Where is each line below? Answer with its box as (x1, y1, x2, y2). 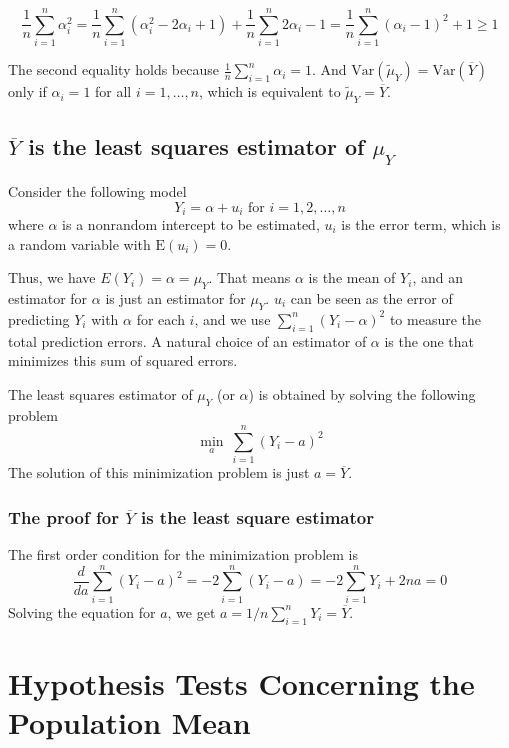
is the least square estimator (140, 504, 374, 529)
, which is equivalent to (199, 81, 341, 102)
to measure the (389, 308, 482, 329)
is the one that (384, 330, 474, 351)
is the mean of (308, 267, 396, 288)
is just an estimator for (105, 287, 246, 308)
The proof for (8, 504, 119, 529)
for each (136, 308, 185, 329)
